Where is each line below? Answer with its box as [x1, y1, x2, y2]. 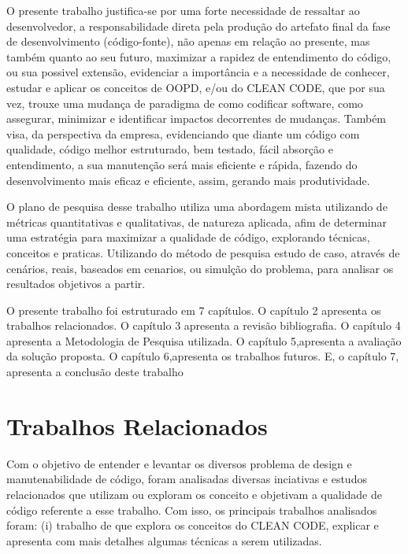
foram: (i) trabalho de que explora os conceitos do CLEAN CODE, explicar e [6, 517, 379, 534]
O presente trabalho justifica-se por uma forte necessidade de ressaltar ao [6, 2, 360, 18]
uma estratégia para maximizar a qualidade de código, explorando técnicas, [6, 229, 370, 246]
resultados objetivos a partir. [6, 275, 146, 292]
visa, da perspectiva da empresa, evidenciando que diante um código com [6, 125, 360, 142]
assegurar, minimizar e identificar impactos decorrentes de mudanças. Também [6, 110, 387, 127]
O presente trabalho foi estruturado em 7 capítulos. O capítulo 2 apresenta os [6, 301, 381, 318]
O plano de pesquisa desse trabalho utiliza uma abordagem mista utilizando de [6, 198, 388, 215]
